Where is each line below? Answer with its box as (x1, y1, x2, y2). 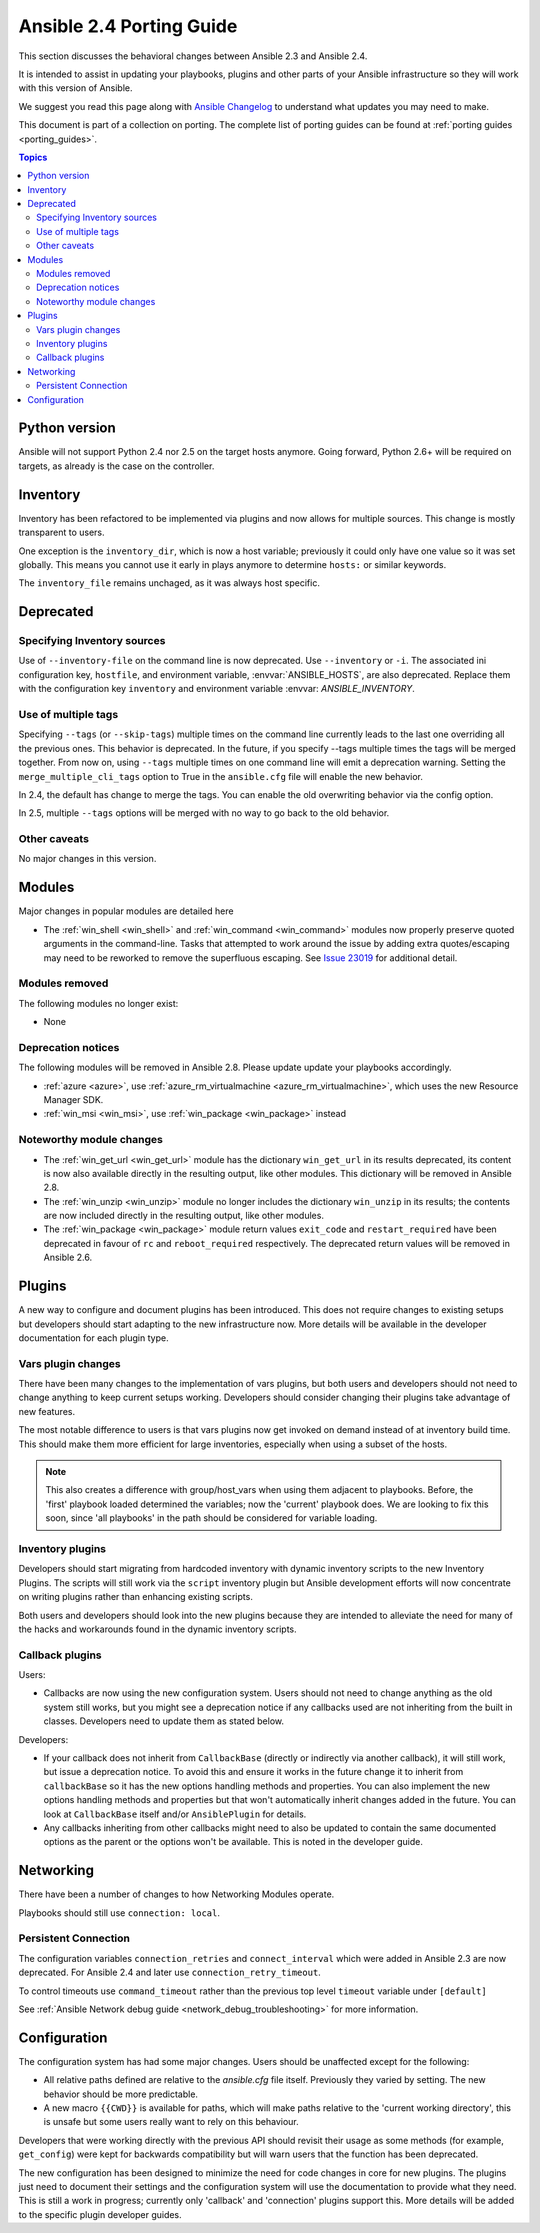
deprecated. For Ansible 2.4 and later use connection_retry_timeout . (18, 1966, 322, 1979)
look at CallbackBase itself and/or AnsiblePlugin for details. (43, 1808, 307, 1820)
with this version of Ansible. (18, 82, 134, 94)
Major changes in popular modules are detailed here (18, 905, 234, 917)
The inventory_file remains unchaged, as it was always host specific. (18, 577, 320, 589)
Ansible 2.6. (43, 1251, 93, 1264)
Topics (18, 151, 48, 163)
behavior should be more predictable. (43, 2088, 199, 2100)
